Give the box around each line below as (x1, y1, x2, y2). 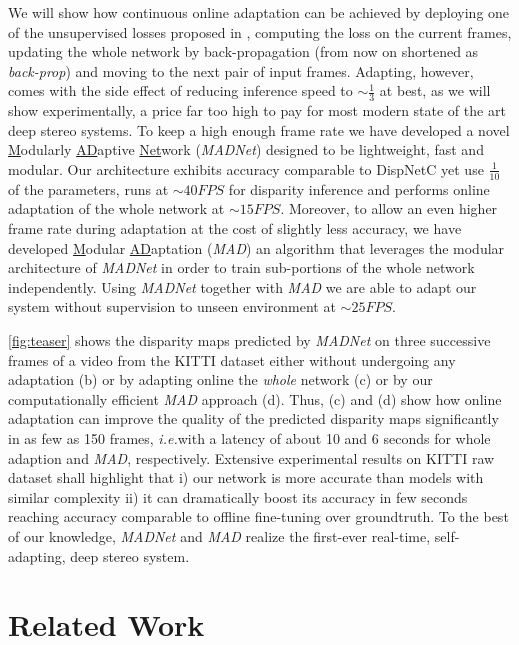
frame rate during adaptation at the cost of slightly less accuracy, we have (8, 218, 462, 238)
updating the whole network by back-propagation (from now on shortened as (8, 41, 479, 62)
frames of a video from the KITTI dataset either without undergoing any (8, 349, 456, 370)
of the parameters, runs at (8, 178, 169, 199)
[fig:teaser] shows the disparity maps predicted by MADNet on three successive (8, 329, 491, 350)
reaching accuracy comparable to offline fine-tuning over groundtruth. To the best (8, 506, 509, 527)
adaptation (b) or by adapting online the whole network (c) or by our (8, 369, 433, 390)
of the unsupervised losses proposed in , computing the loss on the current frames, (8, 21, 512, 42)
